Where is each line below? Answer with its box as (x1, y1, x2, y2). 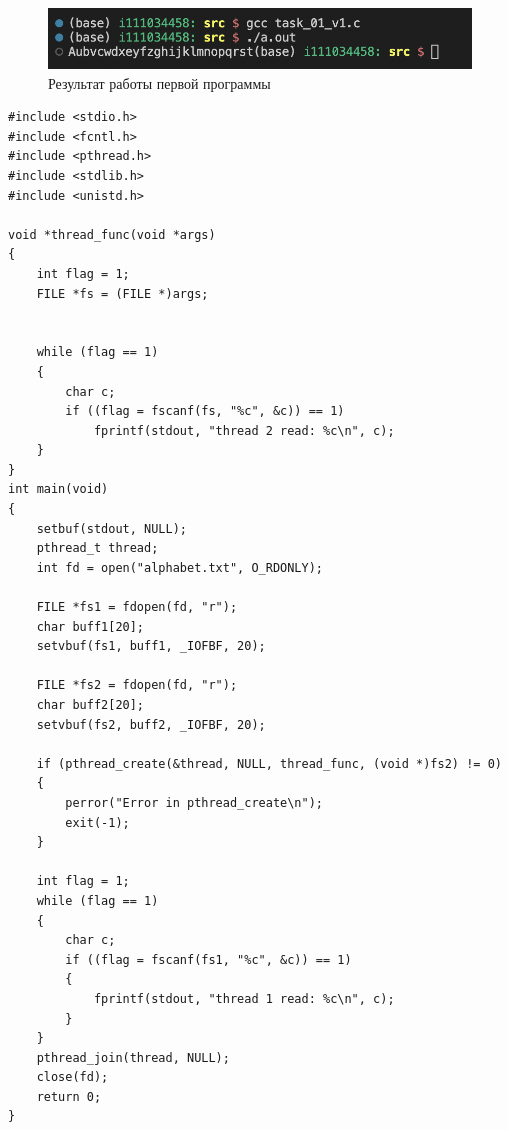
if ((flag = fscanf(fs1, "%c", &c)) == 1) (65, 952, 352, 967)
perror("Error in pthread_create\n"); (65, 795, 323, 810)
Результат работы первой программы (48, 72, 271, 93)
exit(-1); (65, 815, 130, 830)
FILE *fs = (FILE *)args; (36, 286, 209, 301)
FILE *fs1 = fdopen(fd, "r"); (36, 600, 238, 615)
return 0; (36, 1089, 102, 1104)
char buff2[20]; (36, 698, 145, 712)
